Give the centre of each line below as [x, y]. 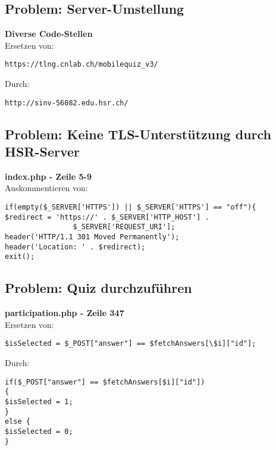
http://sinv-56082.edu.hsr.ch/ [67, 103]
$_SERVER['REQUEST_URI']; [124, 227]
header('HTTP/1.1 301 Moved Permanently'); [92, 237]
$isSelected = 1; [39, 401]
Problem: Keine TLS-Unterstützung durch [138, 134]
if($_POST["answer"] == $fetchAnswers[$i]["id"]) [105, 382]
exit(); [20, 257]
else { [18, 422]
